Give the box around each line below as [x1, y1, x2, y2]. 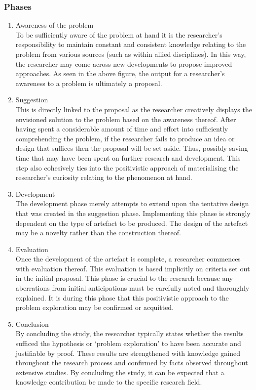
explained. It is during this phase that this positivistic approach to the [15, 292, 229, 303]
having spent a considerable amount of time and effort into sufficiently [15, 124, 228, 134]
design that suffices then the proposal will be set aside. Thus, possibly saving [15, 143, 248, 153]
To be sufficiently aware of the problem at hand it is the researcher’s [15, 29, 222, 40]
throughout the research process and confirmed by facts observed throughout [15, 357, 248, 368]
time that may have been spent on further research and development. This [15, 152, 241, 163]
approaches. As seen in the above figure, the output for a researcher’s [15, 68, 225, 79]
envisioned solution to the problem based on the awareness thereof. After [15, 114, 236, 124]
